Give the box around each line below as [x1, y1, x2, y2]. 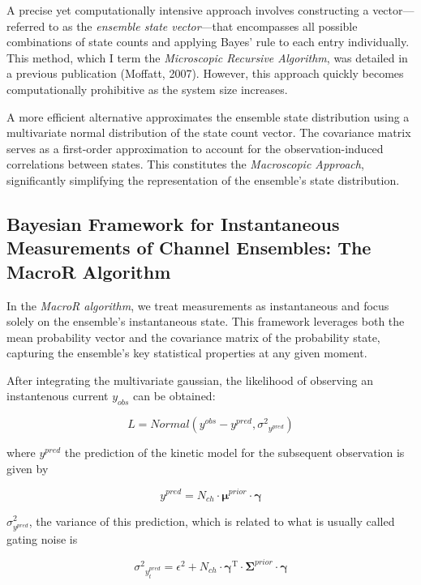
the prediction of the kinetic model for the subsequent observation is [64, 444, 405, 461]
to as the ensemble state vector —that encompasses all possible [48, 17, 358, 34]
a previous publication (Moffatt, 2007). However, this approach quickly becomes [6, 65, 404, 82]
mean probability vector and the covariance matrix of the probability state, [6, 328, 380, 345]
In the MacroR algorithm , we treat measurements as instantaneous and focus [6, 297, 389, 314]
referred [6, 17, 45, 34]
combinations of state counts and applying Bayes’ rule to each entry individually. [6, 33, 410, 50]
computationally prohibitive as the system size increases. [6, 80, 288, 97]
